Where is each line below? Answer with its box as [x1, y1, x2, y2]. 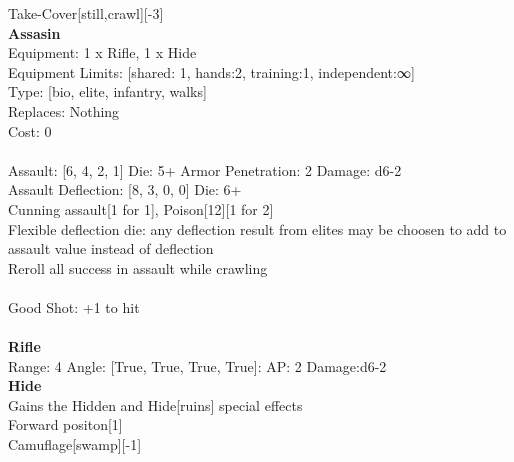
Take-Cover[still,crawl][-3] [8, 3, 164, 23]
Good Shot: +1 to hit [8, 296, 140, 317]
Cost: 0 [8, 120, 52, 141]
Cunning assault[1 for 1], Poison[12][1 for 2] [8, 198, 274, 219]
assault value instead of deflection [8, 238, 214, 259]
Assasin [8, 22, 61, 43]
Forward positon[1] [8, 414, 123, 435]
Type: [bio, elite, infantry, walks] [8, 81, 207, 102]
